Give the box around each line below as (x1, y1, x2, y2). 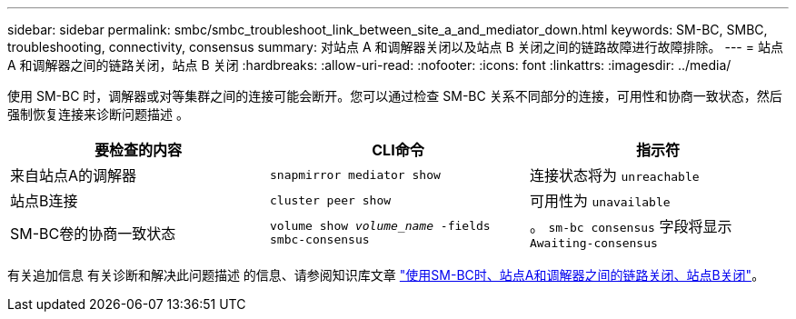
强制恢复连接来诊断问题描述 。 (7, 106, 189, 122)
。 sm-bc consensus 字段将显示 (529, 217, 732, 235)
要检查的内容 (94, 141, 182, 159)
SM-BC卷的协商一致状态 (10, 224, 176, 243)
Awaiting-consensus (529, 236, 658, 250)
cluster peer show (269, 193, 392, 207)
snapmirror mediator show (269, 167, 441, 182)
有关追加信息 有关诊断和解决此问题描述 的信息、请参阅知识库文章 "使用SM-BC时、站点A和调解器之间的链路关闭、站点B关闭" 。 (7, 267, 765, 283)
